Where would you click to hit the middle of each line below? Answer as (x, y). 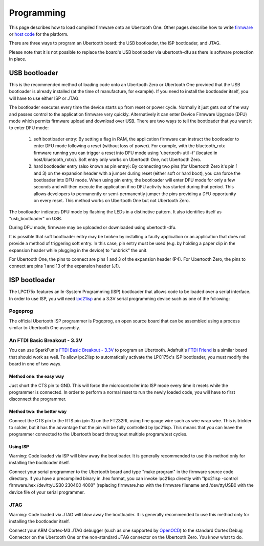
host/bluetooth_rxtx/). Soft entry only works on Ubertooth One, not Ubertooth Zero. (117, 159)
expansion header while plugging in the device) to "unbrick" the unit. (78, 250)
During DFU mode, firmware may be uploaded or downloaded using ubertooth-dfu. (93, 227)
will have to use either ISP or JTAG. (44, 98)
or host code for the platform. (39, 34)
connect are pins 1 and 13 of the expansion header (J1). (65, 266)
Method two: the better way (38, 411)
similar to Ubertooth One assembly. (44, 328)
